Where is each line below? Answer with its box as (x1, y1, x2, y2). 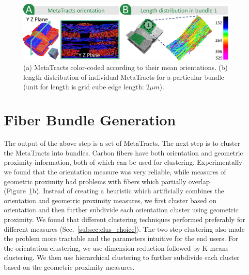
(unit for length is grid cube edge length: (23, 81, 144, 91)
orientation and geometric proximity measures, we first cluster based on (4, 195, 217, 205)
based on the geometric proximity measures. (4, 261, 135, 272)
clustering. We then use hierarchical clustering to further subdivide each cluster (4, 252, 240, 262)
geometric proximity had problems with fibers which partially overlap (4, 176, 210, 186)
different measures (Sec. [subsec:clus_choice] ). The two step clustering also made (4, 223, 245, 234)
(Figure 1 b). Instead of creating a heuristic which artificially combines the (4, 186, 224, 196)
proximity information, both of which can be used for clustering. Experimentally (4, 157, 243, 167)
